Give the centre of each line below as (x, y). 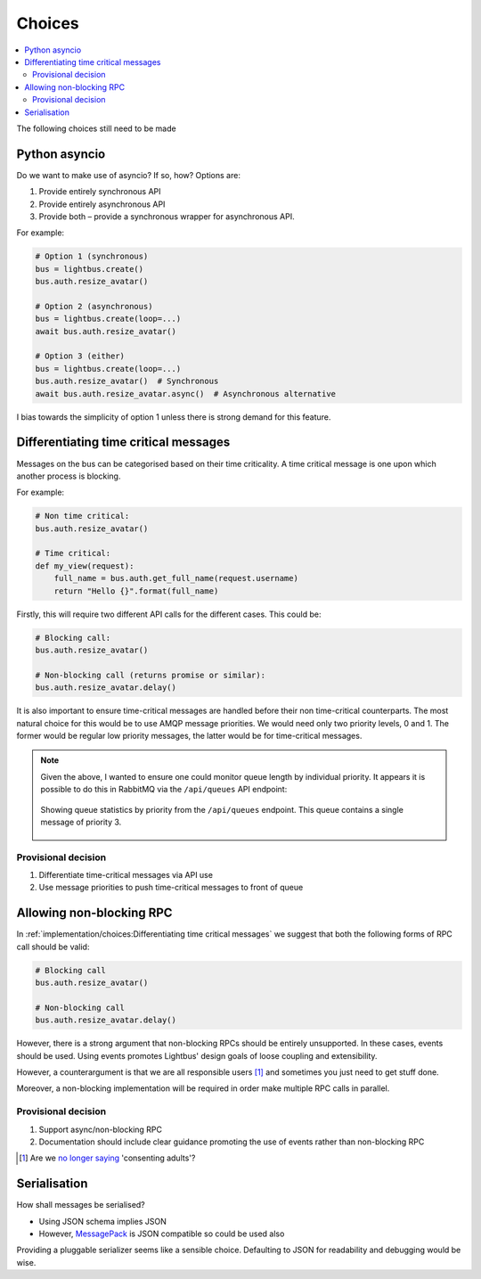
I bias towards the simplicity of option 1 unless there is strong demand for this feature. (174, 417)
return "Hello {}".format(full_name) (136, 591)
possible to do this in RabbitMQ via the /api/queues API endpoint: (164, 790)
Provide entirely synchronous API (100, 192)
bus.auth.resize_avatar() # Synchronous (127, 381)
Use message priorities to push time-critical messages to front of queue (171, 888)
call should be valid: (53, 947)
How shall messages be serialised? (81, 1205)
